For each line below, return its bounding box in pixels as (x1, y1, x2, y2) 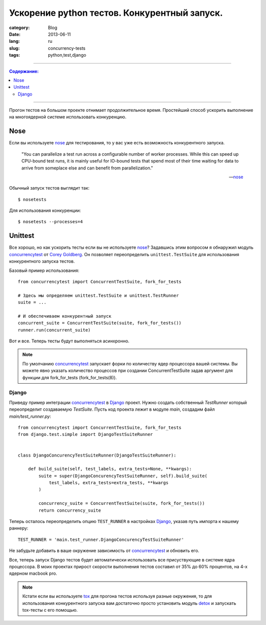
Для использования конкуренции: (9, 207, 81, 214)
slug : (9, 45, 20, 51)
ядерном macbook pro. (9, 570, 58, 576)
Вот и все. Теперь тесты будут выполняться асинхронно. (9, 338, 130, 344)
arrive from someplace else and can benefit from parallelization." (21, 165, 153, 171)
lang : (9, 38, 20, 44)
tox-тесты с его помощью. (22, 607, 78, 613)
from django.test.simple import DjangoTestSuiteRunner (18, 431, 153, 437)
